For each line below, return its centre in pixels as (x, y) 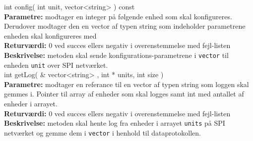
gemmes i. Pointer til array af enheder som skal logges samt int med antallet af (124, 94)
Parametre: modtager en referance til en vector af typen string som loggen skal (126, 84)
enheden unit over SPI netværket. (56, 65)
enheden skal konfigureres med (50, 35)
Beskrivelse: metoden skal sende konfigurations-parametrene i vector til (116, 55)
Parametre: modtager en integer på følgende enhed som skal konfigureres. (118, 16)
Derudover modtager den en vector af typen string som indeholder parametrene (125, 26)
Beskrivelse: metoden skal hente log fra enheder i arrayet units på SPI (115, 123)
